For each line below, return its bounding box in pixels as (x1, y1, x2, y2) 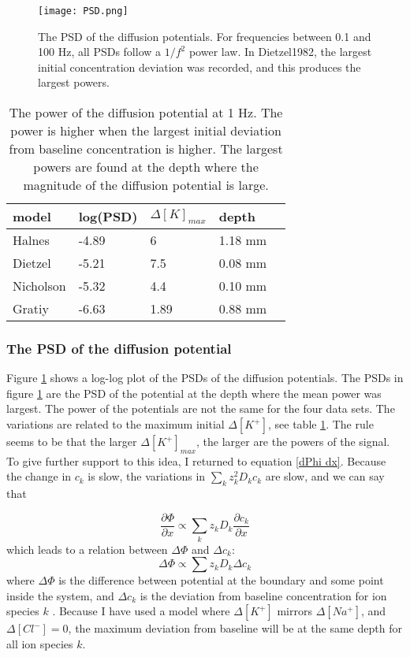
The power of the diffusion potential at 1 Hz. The (9, 103, 283, 122)
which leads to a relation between (6, 540, 168, 557)
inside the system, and (6, 587, 114, 603)
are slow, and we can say (265, 468, 385, 484)
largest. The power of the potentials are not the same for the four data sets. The (6, 400, 395, 417)
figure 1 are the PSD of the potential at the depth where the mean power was (6, 384, 382, 401)
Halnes (13, 231, 50, 250)
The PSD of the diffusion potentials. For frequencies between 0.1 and (38, 28, 371, 44)
